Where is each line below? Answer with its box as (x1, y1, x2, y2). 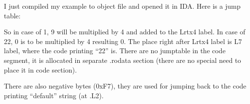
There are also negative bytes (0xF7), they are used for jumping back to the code (4, 81, 247, 91)
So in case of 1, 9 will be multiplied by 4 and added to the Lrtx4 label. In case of (4, 27, 246, 37)
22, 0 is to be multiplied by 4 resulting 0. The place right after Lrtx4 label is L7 (4, 36, 242, 46)
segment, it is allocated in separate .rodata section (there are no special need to (4, 55, 241, 65)
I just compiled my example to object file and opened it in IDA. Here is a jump (4, 1, 241, 11)
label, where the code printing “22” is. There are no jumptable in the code (4, 45, 226, 56)
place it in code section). (4, 64, 77, 74)
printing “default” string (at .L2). (4, 90, 104, 100)
